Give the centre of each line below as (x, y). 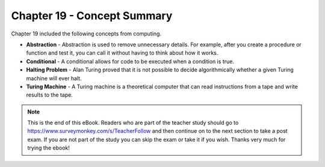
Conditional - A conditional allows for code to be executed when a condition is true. (130, 61)
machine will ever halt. (54, 78)
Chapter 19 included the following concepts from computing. (86, 34)
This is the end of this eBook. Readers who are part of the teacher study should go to (133, 123)
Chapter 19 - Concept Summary (92, 16)
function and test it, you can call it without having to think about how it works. (122, 53)
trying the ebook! (49, 148)
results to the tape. (50, 95)
